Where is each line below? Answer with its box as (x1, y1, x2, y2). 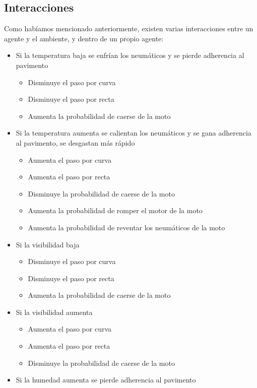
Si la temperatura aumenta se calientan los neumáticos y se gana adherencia (16, 127, 251, 138)
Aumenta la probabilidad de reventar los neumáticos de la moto (28, 222, 225, 232)
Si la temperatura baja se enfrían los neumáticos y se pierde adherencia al (16, 50, 244, 60)
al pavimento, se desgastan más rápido (16, 137, 135, 148)
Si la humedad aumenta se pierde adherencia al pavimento (16, 374, 196, 385)
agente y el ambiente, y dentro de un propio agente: (4, 33, 164, 43)
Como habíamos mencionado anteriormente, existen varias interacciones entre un (4, 23, 253, 34)
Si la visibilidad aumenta (16, 306, 93, 317)
